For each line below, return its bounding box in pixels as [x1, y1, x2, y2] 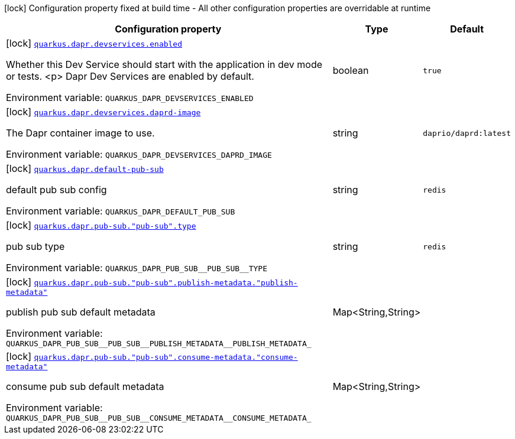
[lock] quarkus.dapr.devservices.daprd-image [6, 106, 201, 118]
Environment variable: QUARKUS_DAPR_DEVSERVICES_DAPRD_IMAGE [6, 148, 272, 160]
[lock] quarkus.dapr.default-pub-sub [6, 162, 164, 174]
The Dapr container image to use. [6, 127, 155, 139]
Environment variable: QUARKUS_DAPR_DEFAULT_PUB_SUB [6, 205, 235, 217]
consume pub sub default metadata [6, 381, 164, 392]
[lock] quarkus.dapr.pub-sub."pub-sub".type [6, 219, 196, 231]
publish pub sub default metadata [6, 306, 156, 318]
